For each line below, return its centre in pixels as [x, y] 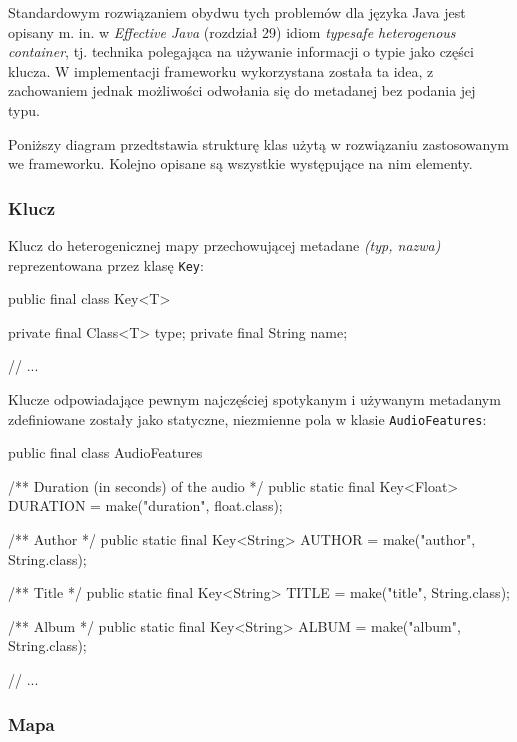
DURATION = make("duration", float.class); [145, 505]
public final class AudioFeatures [105, 452]
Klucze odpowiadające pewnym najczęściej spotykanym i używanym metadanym [254, 399]
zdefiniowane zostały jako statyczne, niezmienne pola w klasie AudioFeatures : [247, 418]
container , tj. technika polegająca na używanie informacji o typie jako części [241, 51]
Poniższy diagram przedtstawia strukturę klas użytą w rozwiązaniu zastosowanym [258, 143]
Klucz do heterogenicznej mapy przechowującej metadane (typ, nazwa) [224, 244]
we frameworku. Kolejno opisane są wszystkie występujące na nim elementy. [240, 163]
